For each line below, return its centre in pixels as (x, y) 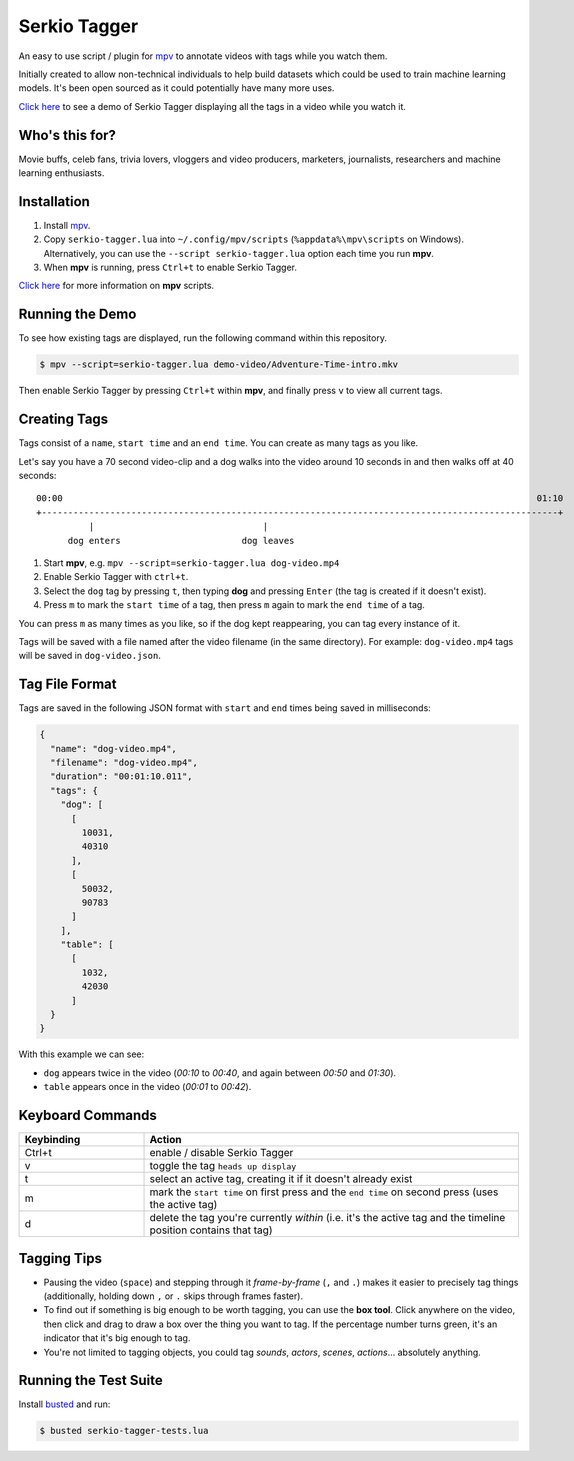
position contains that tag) (211, 1230)
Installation (54, 201)
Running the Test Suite (91, 1380)
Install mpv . (67, 225)
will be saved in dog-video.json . (90, 656)
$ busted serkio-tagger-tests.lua (124, 1431)
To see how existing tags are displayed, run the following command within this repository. (202, 338)
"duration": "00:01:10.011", (122, 776)
